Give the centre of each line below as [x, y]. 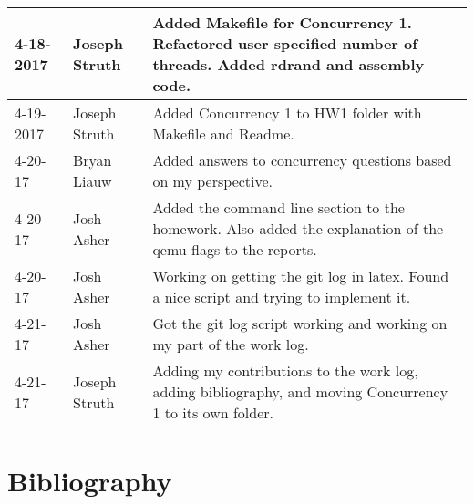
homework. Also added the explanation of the [298, 228]
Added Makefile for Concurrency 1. [282, 22]
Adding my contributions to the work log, [285, 370]
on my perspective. [213, 181]
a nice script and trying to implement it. [282, 297]
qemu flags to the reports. [235, 249]
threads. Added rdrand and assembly [289, 64]
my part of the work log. [231, 344]
